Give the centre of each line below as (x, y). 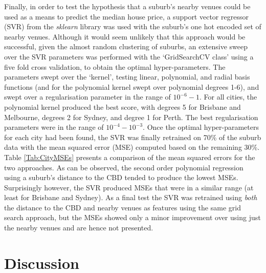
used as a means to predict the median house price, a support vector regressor (126, 16)
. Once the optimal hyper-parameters (201, 127)
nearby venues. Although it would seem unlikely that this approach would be (125, 36)
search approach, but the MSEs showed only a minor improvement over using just (132, 217)
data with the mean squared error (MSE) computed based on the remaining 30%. (132, 147)
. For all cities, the (228, 97)
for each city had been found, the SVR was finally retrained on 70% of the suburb (133, 137)
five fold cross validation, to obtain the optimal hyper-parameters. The (115, 66)
